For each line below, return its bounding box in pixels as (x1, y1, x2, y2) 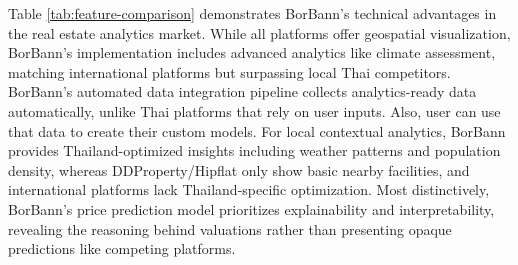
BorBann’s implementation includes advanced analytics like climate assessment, (8, 42, 496, 63)
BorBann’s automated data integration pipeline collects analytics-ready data (8, 81, 477, 102)
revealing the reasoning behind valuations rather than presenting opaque (8, 218, 452, 239)
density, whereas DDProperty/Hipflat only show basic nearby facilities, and (8, 159, 470, 180)
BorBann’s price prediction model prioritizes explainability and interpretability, (8, 198, 495, 219)
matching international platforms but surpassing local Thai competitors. (8, 61, 451, 82)
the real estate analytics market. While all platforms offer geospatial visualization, (8, 22, 511, 43)
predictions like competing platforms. (8, 238, 236, 259)
